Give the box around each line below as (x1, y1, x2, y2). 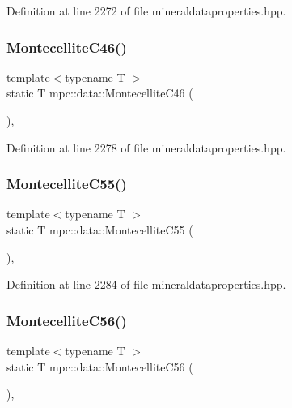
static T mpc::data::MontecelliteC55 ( (6, 221, 193, 238)
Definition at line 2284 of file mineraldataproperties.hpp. (6, 276, 286, 293)
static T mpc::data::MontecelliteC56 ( (6, 358, 193, 375)
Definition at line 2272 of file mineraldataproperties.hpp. (6, 2, 286, 19)
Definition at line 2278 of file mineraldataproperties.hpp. (6, 139, 286, 156)
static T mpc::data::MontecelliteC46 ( (6, 84, 193, 101)
